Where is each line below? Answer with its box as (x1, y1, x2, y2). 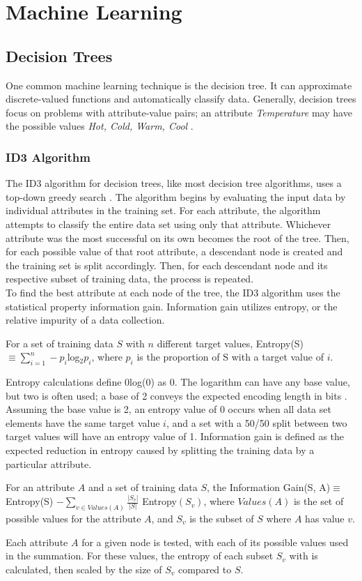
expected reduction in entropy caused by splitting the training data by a (6, 443, 315, 458)
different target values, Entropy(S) (157, 335, 304, 350)
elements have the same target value (6, 415, 160, 430)
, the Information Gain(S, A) (207, 480, 331, 495)
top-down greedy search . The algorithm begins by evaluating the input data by (6, 189, 346, 204)
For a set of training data (6, 335, 113, 350)
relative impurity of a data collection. (6, 312, 165, 327)
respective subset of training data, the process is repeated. (6, 271, 254, 286)
